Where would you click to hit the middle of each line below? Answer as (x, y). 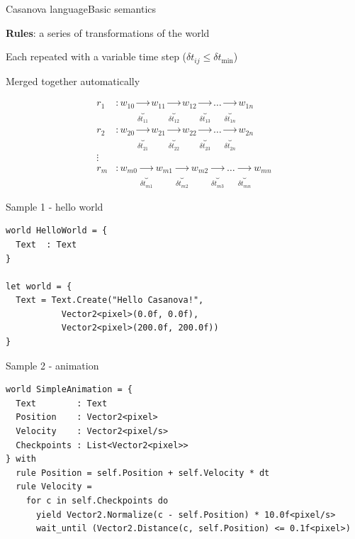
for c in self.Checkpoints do (97, 501)
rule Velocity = (54, 487)
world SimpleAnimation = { (69, 390)
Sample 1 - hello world (55, 206)
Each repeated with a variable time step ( (96, 56)
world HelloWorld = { (57, 231)
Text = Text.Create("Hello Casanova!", (110, 300)
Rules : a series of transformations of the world (108, 32)
